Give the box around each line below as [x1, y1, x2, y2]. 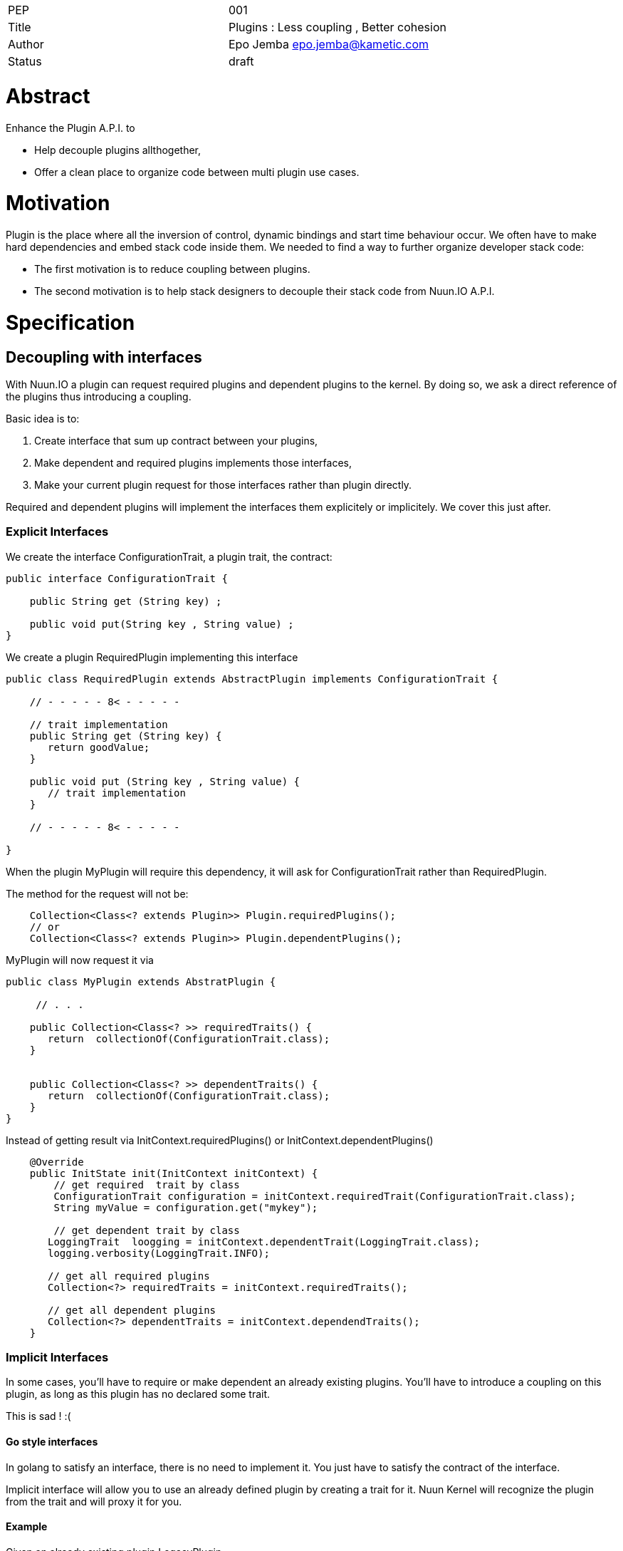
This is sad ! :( [6, 1410, 71, 1423]
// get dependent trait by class [53, 1224, 240, 1236]
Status [8, 54, 42, 68]
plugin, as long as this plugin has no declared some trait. [6, 1388, 271, 1401]
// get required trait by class [53, 1178, 240, 1191]
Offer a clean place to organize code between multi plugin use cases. [34, 165, 360, 178]
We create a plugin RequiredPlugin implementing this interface [6, 650, 298, 663]
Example [6, 1520, 48, 1533]
